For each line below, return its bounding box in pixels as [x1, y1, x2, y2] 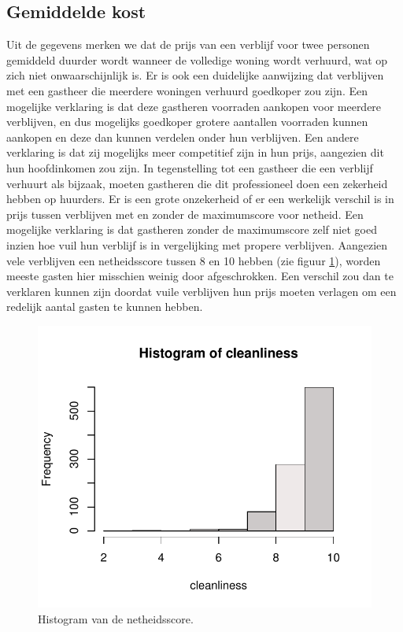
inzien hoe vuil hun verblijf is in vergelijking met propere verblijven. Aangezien [6, 236, 388, 253]
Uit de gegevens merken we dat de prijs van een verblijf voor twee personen [6, 36, 370, 53]
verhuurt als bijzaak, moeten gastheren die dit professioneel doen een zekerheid [6, 175, 388, 191]
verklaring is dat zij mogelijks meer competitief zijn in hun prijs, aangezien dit [6, 144, 384, 161]
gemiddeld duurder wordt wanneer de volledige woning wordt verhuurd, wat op [6, 51, 388, 68]
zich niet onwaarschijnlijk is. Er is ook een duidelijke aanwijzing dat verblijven [6, 67, 384, 83]
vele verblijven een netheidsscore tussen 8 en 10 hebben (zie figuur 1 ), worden [6, 252, 381, 268]
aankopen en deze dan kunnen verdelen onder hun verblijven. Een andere [6, 128, 359, 145]
